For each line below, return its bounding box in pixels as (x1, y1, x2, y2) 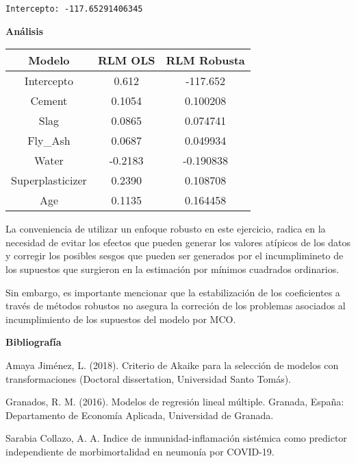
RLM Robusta (166, 52, 245, 69)
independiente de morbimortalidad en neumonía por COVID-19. (5, 444, 275, 458)
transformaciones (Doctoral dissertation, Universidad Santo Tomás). (5, 371, 291, 385)
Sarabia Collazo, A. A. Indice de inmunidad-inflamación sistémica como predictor (5, 431, 347, 445)
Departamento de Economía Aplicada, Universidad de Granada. (5, 407, 274, 422)
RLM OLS (97, 52, 155, 69)
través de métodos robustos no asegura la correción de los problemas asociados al (5, 298, 346, 313)
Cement (30, 93, 68, 109)
